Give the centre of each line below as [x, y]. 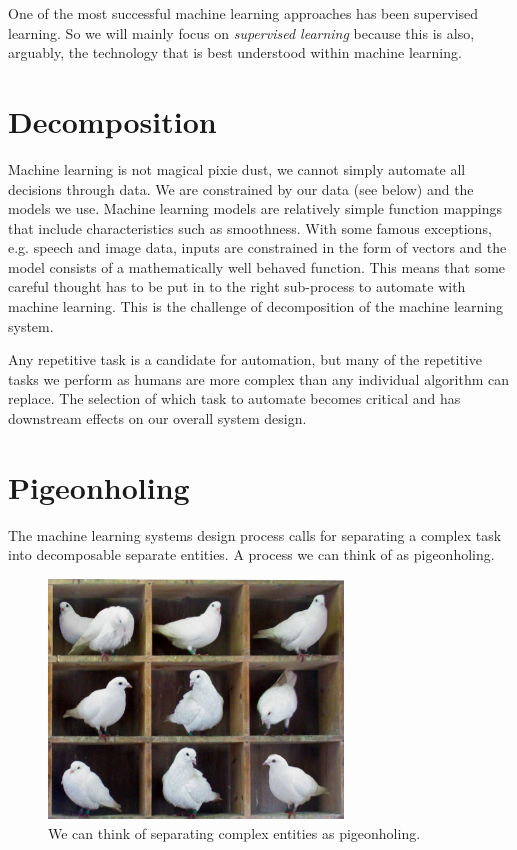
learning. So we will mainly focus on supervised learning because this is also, [241, 32]
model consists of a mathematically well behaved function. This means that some [257, 266]
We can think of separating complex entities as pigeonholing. [234, 832]
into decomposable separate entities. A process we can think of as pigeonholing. [251, 554]
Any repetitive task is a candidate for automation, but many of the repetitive [245, 359]
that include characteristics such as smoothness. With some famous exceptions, [250, 227]
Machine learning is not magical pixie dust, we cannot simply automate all [237, 168]
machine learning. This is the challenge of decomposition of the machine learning [255, 306]
